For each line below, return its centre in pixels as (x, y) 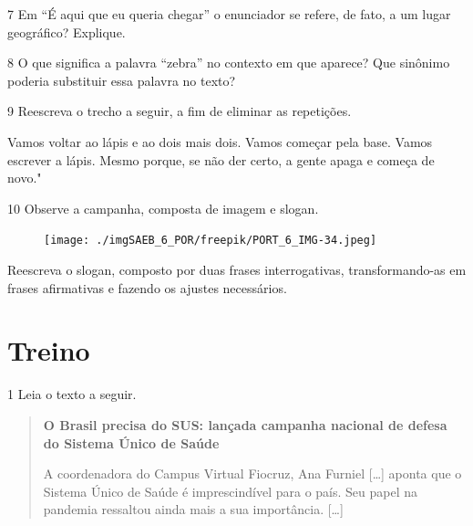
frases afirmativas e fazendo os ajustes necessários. (147, 287)
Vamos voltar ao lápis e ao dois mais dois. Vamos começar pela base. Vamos (220, 141)
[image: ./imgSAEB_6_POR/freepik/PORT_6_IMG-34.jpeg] (211, 241)
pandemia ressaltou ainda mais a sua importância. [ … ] (193, 509)
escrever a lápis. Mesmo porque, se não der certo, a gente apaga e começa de (221, 159)
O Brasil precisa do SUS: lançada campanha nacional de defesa (245, 424)
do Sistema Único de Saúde (131, 442)
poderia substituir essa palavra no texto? (122, 80)
